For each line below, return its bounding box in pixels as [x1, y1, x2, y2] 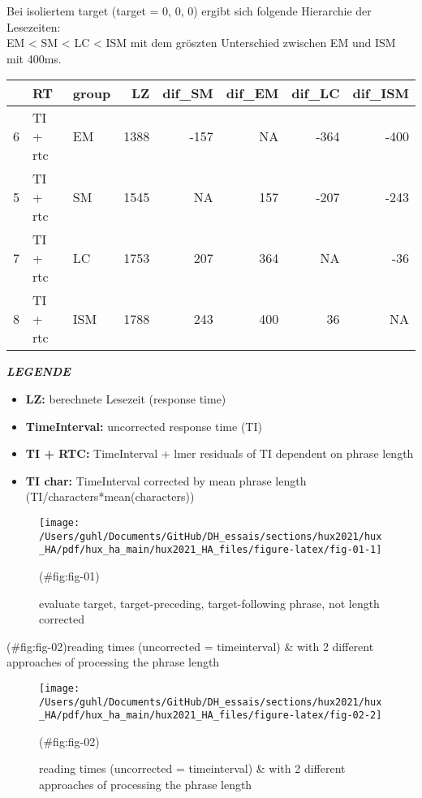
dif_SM [162, 84, 213, 103]
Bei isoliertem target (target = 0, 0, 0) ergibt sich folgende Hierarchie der [6, 2, 372, 19]
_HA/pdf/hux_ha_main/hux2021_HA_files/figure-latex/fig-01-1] [39, 544, 382, 556]
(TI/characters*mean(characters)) [25, 488, 195, 505]
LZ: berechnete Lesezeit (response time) [25, 390, 226, 407]
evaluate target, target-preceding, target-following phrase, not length [39, 594, 380, 611]
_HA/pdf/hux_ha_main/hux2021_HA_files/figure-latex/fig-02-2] [39, 710, 382, 722]
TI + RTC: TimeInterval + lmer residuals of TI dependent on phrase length [25, 445, 414, 462]
